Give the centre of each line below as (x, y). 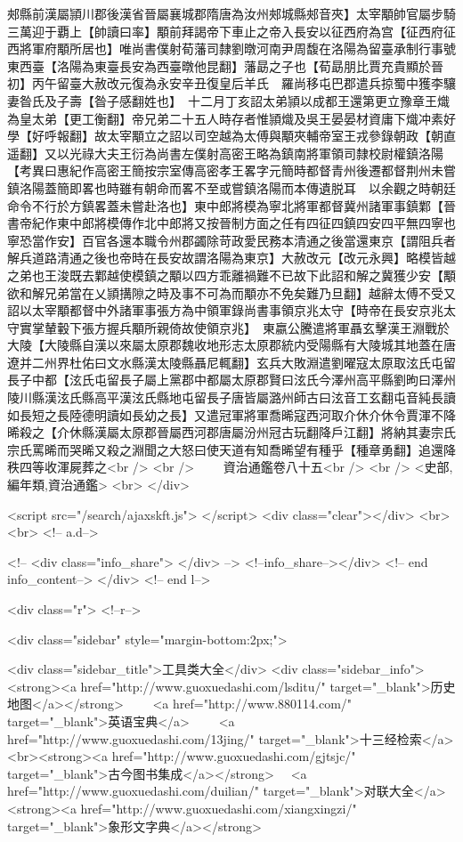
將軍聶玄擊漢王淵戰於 (387, 327)
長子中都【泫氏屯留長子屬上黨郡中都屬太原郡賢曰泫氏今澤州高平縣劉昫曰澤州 (231, 380)
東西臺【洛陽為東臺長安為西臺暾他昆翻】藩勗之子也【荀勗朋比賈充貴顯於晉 (225, 65)
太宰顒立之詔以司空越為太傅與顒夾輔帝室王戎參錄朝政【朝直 (281, 136)
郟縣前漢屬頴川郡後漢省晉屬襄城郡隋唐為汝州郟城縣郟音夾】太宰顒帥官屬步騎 (231, 13)
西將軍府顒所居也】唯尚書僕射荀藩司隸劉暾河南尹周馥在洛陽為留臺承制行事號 (231, 49)
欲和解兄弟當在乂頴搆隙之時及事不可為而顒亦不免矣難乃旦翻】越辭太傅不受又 (231, 292)
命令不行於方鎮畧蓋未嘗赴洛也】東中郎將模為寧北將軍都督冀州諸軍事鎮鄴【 (225, 205)
